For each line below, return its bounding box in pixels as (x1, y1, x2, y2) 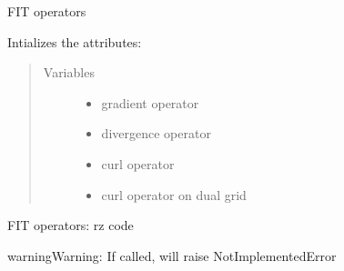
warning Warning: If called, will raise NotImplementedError (7, 246, 337, 265)
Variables (43, 63, 95, 82)
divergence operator (101, 124, 211, 143)
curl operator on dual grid (101, 185, 247, 204)
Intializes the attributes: (7, 32, 142, 51)
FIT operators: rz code (7, 216, 134, 235)
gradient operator (101, 93, 199, 112)
